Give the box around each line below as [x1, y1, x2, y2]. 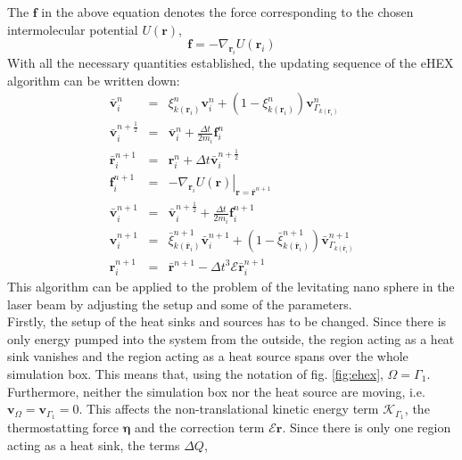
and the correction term [134, 417, 265, 436]
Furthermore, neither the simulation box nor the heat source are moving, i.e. [7, 382, 425, 400]
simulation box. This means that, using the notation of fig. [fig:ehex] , [7, 364, 384, 382]
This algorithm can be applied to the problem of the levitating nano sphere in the [7, 276, 455, 295]
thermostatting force [7, 417, 119, 436]
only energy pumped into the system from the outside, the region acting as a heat [7, 329, 455, 348]
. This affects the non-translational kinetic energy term [78, 399, 379, 418]
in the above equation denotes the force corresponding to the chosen [41, 3, 414, 21]
